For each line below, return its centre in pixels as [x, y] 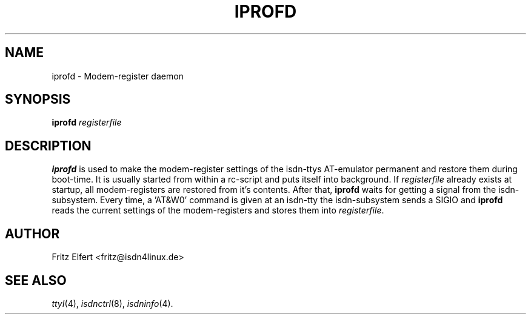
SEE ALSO [36, 280]
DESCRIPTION [48, 146]
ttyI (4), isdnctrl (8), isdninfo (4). [112, 303]
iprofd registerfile [87, 123]
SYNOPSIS [38, 99]
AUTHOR [32, 233]
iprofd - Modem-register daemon [118, 76]
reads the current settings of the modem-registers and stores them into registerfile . [218, 210]
